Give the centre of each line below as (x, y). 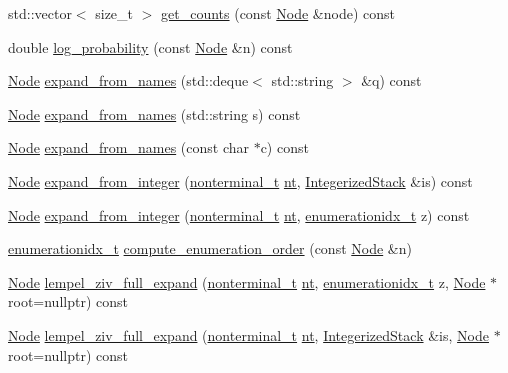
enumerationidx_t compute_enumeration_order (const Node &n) (210, 248)
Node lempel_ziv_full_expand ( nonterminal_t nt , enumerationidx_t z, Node (247, 281)
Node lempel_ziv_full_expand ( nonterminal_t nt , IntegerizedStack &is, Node (248, 334)
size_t (114, 13)
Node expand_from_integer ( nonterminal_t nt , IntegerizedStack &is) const (240, 180)
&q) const (391, 80)
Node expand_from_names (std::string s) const (154, 113)
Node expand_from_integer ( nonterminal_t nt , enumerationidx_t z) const (239, 214)
